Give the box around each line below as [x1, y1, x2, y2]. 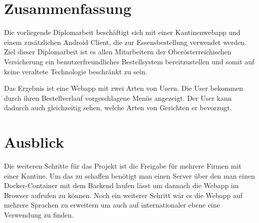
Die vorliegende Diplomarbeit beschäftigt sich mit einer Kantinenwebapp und [4, 27, 241, 37]
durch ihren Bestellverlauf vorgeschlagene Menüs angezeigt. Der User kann [4, 92, 232, 103]
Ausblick [4, 132, 64, 152]
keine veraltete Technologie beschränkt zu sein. [4, 66, 147, 76]
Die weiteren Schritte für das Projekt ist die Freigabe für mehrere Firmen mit [4, 161, 242, 171]
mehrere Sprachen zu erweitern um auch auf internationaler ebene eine [4, 200, 220, 210]
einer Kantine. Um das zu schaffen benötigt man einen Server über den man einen [4, 170, 255, 181]
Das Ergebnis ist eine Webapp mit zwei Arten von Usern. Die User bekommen [4, 83, 244, 93]
